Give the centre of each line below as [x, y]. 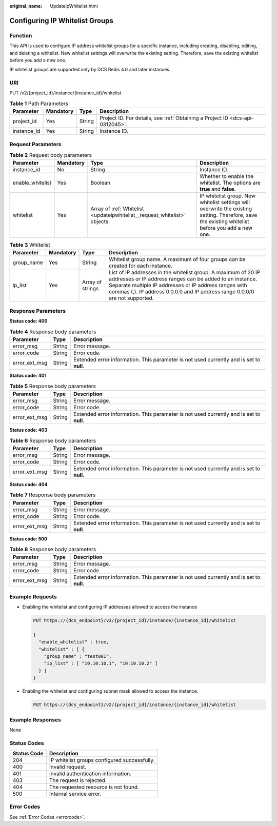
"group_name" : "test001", [78, 656]
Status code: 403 [28, 430]
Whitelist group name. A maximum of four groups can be [177, 259]
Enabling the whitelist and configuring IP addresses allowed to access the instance [110, 607]
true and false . [218, 189]
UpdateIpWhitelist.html [74, 6]
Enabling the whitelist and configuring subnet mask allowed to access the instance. [110, 691]
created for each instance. [141, 266]
